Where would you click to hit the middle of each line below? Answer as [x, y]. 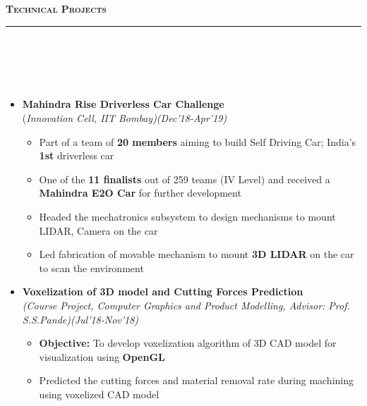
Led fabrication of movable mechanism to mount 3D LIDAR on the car [197, 254]
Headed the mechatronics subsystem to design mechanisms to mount [187, 216]
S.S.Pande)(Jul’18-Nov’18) [80, 319]
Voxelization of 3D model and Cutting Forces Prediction [163, 291]
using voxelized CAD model [99, 394]
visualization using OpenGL [102, 356]
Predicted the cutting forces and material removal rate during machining [197, 380]
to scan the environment [91, 267]
